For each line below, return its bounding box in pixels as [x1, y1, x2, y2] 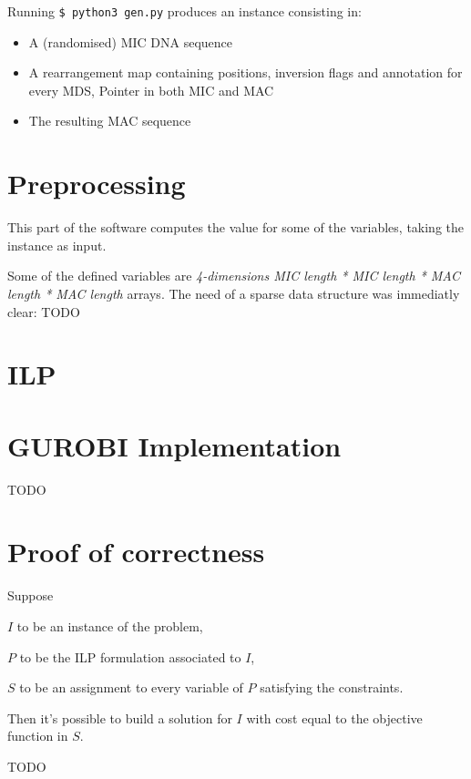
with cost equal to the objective [246, 708, 423, 727]
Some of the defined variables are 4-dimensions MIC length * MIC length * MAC [7, 266, 461, 285]
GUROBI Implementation [7, 426, 342, 464]
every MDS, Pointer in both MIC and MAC [28, 80, 274, 99]
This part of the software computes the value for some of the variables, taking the [7, 218, 465, 237]
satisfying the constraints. [260, 678, 404, 697]
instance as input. [7, 235, 107, 254]
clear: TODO [7, 302, 80, 321]
